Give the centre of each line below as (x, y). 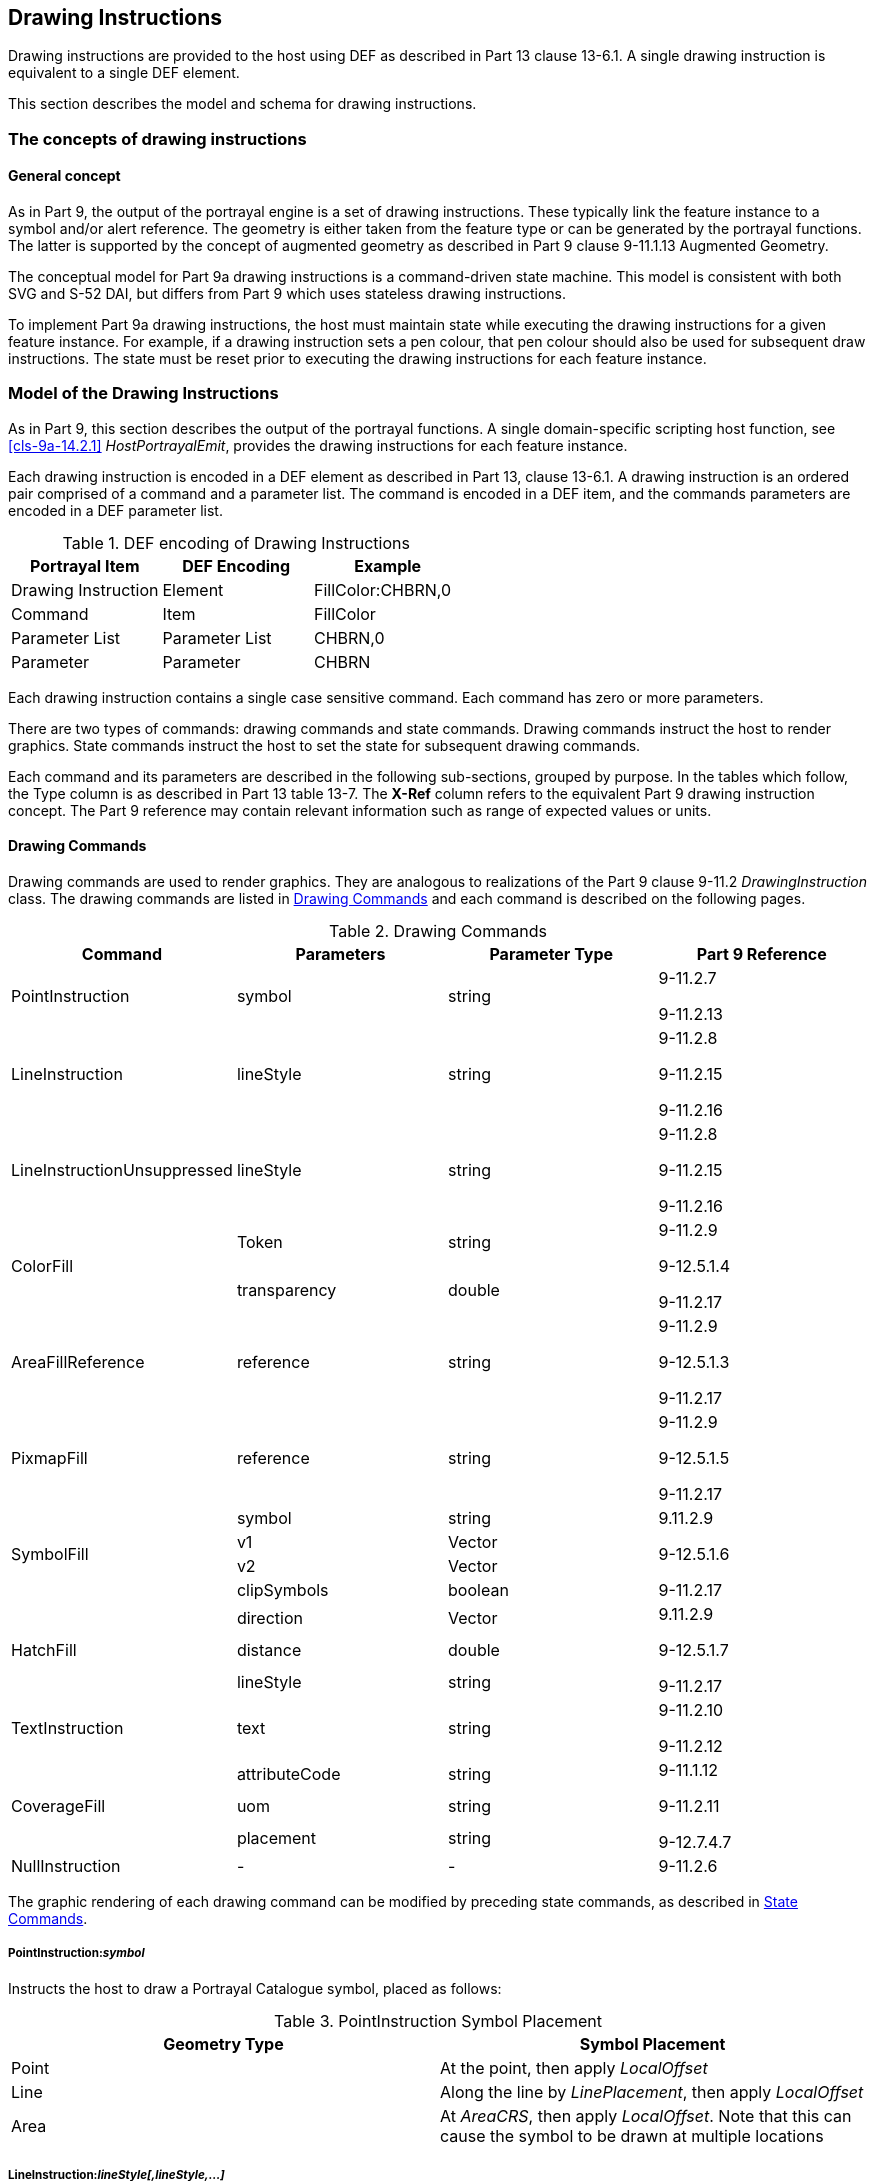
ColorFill (42, 1265)
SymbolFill (50, 1553)
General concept (64, 176)
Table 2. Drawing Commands (438, 930)
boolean (478, 1589)
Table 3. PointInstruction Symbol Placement (438, 2020)
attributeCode (288, 1773)
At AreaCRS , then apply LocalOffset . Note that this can (646, 2115)
